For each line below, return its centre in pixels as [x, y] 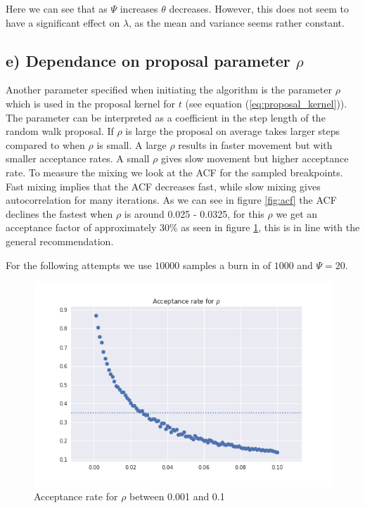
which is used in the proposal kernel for [91, 103]
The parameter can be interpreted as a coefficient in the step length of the [166, 117]
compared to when [45, 144]
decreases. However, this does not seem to [259, 8]
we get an [297, 213]
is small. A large [132, 144]
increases [139, 8]
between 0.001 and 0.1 [177, 496]
